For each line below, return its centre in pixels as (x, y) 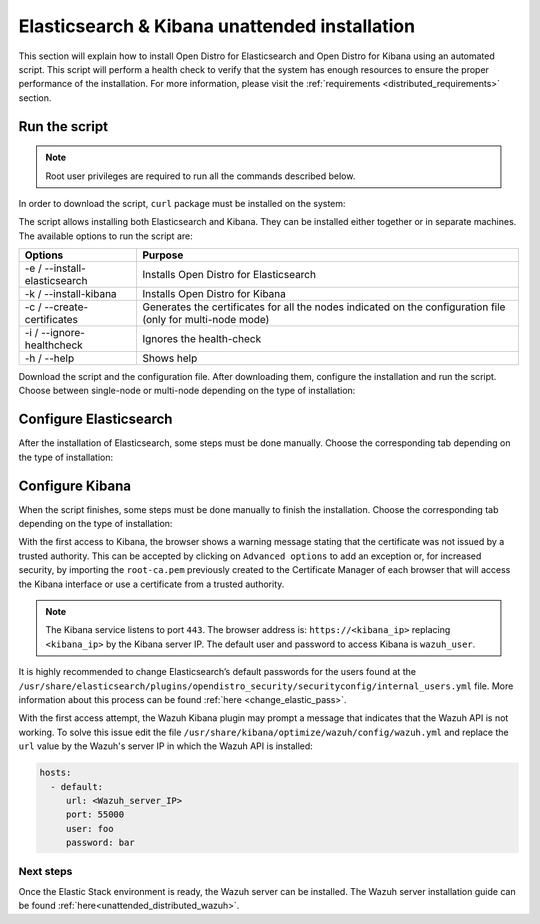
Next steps (45, 872)
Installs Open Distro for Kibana (214, 294)
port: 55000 (95, 814)
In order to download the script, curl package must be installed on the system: (182, 203)
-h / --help (49, 358)
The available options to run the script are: (106, 236)
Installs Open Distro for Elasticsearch (229, 275)
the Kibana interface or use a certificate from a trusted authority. (151, 584)
